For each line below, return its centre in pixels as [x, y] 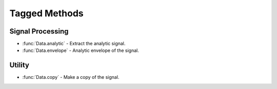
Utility [19, 65]
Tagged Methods [47, 13]
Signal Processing [39, 31]
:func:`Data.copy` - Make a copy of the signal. [71, 77]
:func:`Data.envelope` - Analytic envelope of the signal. [81, 50]
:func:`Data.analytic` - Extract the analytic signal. [74, 44]
